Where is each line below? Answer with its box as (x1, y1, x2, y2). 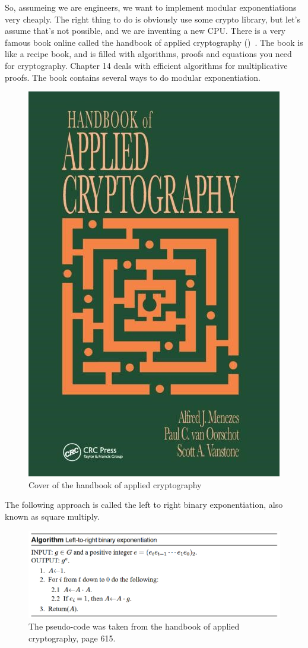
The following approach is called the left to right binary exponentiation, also (5, 498, 283, 511)
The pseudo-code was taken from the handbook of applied (28, 620, 240, 633)
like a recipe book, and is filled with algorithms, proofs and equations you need (5, 48, 292, 60)
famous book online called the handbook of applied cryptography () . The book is (5, 36, 303, 48)
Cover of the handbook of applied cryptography (28, 478, 202, 491)
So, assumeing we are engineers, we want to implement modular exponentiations (5, 1, 297, 13)
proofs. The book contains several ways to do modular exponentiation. (5, 71, 261, 83)
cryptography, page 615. (28, 631, 116, 644)
